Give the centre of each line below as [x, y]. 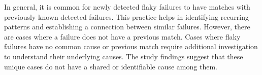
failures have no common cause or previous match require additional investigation [131, 46]
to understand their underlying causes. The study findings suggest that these [124, 56]
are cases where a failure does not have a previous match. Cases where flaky [122, 36]
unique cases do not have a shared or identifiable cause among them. [111, 66]
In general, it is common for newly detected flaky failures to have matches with [127, 7]
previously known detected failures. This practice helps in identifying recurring [127, 16]
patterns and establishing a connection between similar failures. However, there [127, 27]
